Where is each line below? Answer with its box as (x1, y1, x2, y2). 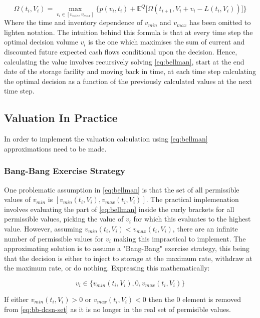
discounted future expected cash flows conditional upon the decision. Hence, (4, 46, 237, 56)
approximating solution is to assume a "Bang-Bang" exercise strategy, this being (4, 243, 249, 253)
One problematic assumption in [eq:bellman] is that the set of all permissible (4, 184, 239, 194)
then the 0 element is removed (148, 293, 241, 304)
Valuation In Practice (4, 110, 118, 125)
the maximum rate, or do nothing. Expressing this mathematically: (4, 262, 210, 273)
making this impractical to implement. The (113, 233, 246, 243)
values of (4, 194, 31, 204)
